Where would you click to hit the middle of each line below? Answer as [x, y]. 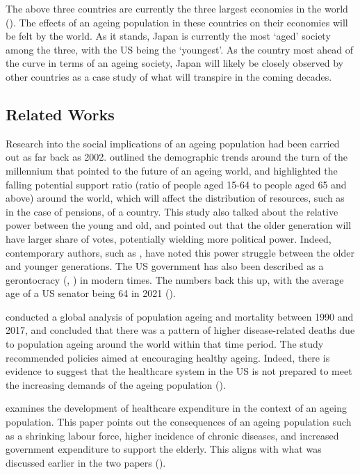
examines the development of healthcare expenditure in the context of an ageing [176, 408]
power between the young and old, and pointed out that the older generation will [179, 225]
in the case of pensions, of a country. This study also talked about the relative [172, 211]
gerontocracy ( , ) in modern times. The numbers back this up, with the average [175, 279]
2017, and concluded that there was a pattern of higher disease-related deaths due [180, 330]
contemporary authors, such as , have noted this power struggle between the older [180, 252]
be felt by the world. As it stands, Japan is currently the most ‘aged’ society [168, 36]
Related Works [60, 114]
